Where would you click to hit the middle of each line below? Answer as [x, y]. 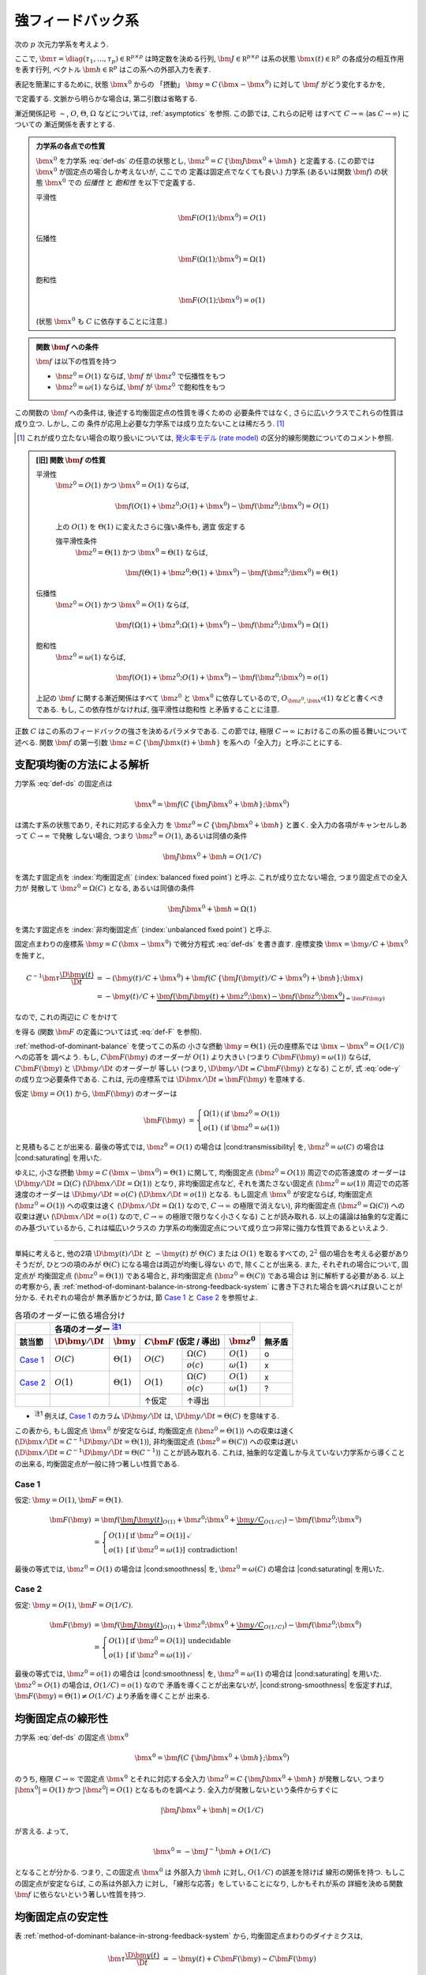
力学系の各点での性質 [71, 146]
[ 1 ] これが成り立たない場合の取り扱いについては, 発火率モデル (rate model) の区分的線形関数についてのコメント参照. [205, 438]
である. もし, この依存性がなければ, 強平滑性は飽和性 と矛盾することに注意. [158, 709]
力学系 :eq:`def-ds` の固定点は [64, 784]
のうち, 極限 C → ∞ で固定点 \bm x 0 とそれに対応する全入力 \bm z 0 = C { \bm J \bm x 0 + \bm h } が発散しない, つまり [200, 1778]
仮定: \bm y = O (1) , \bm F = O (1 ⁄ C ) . [74, 1604]
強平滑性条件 [77, 541]
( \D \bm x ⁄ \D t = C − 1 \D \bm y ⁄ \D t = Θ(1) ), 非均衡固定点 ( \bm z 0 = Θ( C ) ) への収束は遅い [157, 1441]
